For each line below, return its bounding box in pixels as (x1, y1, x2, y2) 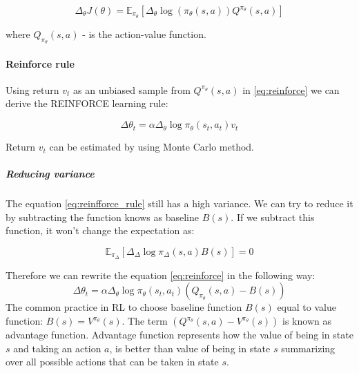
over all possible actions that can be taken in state (6, 354, 219, 369)
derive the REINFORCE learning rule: (6, 96, 168, 111)
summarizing (281, 341, 336, 355)
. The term (122, 314, 168, 328)
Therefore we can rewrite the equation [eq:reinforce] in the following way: (6, 267, 316, 282)
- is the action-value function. (82, 26, 206, 41)
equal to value (277, 300, 336, 314)
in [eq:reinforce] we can (242, 82, 340, 97)
